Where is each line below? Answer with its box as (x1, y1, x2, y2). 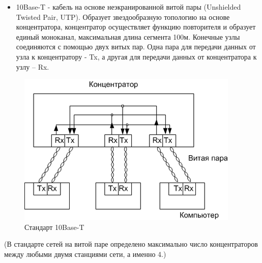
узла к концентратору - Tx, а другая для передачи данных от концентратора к (16, 51, 257, 62)
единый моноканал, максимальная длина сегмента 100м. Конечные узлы (16, 31, 240, 42)
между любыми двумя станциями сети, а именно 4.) (4, 248, 166, 259)
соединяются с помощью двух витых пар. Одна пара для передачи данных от (16, 41, 256, 52)
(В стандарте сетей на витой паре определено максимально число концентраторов (4, 239, 258, 249)
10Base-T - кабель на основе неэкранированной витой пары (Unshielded (16, 2, 241, 12)
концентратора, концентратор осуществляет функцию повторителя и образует (16, 21, 256, 32)
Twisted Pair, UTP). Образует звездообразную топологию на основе (16, 11, 230, 22)
